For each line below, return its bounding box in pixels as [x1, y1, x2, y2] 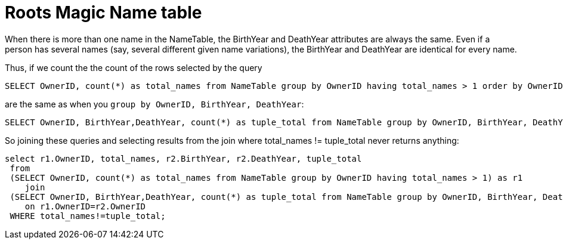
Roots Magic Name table [5, 2, 202, 23]
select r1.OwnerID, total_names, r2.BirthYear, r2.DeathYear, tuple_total [5, 153, 362, 163]
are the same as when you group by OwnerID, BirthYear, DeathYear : [5, 98, 304, 109]
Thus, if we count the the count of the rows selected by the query [5, 62, 262, 73]
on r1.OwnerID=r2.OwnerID [24, 201, 146, 211]
